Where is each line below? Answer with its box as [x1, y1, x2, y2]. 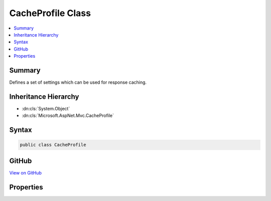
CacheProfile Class [9, 8, 91, 19]
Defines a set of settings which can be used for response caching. [9, 79, 147, 85]
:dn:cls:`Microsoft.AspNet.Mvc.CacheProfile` [22, 113, 114, 119]
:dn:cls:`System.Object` [22, 105, 70, 111]
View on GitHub [9, 169, 42, 175]
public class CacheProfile [20, 142, 86, 148]
